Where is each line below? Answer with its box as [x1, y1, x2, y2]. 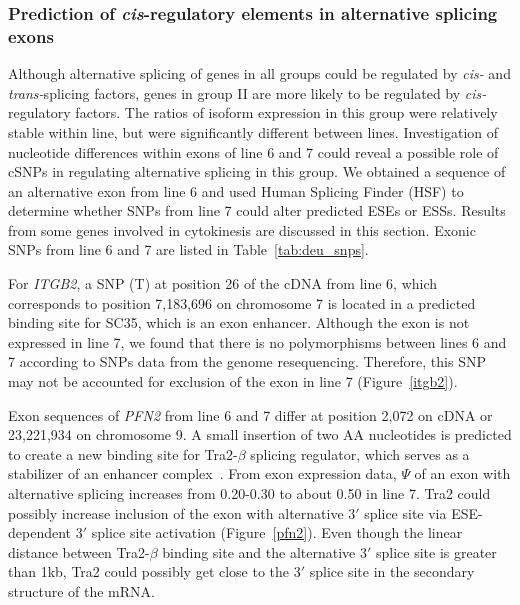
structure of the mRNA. [8, 580, 155, 601]
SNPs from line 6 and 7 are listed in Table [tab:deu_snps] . [8, 239, 369, 260]
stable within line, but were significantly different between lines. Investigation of [8, 121, 498, 142]
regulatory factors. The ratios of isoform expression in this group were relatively [8, 102, 498, 123]
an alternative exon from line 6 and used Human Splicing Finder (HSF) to [8, 180, 464, 201]
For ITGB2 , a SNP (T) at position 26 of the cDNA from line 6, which [8, 273, 438, 294]
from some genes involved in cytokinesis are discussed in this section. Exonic [8, 219, 476, 240]
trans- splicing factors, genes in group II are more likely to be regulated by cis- [8, 82, 487, 103]
